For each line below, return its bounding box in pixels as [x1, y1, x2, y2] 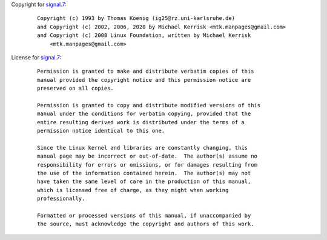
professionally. [37, 195, 85, 202]
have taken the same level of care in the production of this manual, [37, 178, 251, 185]
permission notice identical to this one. [37, 127, 165, 135]
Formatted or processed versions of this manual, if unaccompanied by [37, 212, 251, 219]
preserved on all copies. [37, 85, 114, 92]
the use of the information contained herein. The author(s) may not [37, 170, 251, 177]
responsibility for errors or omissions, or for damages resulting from [37, 161, 257, 168]
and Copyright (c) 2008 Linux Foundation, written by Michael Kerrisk [37, 32, 251, 39]
